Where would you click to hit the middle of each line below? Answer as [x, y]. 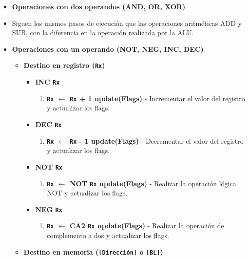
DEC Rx [48, 124]
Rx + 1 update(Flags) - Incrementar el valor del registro [157, 98]
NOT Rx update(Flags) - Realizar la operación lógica [153, 183]
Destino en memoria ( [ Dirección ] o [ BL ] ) [93, 251]
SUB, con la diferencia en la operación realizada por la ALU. [103, 32]
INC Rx [48, 82]
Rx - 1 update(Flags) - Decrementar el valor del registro [157, 141]
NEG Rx [49, 209]
